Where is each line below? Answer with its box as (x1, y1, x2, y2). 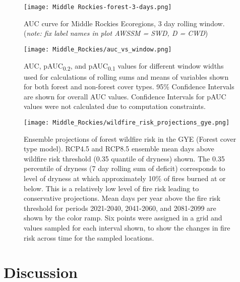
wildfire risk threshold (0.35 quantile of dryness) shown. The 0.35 (24, 153, 225, 163)
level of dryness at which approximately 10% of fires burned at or (24, 173, 226, 184)
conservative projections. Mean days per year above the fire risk (24, 193, 221, 203)
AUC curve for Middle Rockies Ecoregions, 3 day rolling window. (24, 18, 225, 28)
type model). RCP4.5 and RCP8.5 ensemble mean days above (24, 143, 214, 154)
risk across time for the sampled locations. (24, 232, 154, 243)
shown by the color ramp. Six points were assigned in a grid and (24, 212, 222, 223)
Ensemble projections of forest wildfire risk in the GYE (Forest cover (24, 133, 236, 144)
